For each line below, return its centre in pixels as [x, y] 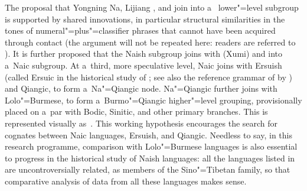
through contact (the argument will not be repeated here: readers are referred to [150, 42]
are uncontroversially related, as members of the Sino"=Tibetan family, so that [148, 169]
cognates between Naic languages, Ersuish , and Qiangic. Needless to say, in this [148, 135]
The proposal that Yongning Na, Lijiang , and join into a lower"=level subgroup [152, 7]
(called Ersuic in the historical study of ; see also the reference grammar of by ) [148, 77]
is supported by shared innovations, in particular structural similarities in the [145, 19]
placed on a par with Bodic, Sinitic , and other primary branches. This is [136, 111]
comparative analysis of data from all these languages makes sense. [126, 181]
